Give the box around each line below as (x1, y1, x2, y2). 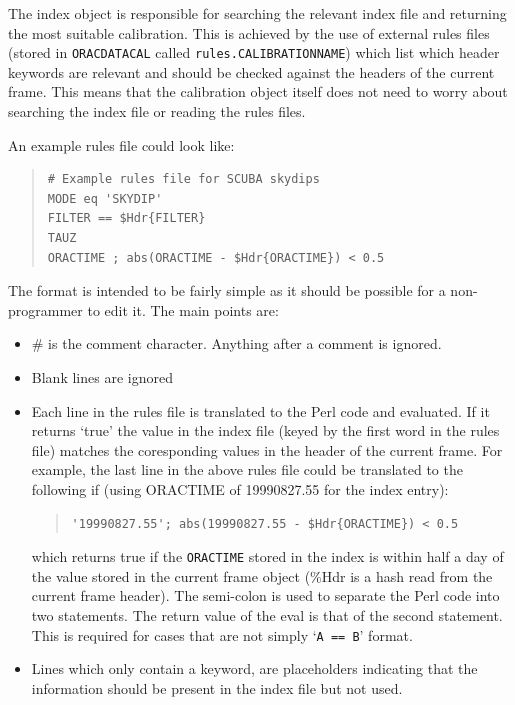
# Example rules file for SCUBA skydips (47, 172, 320, 187)
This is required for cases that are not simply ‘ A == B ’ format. (31, 624, 413, 645)
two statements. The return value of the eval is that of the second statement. (31, 604, 503, 625)
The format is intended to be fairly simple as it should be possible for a (8, 280, 446, 301)
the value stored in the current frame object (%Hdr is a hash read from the (31, 565, 493, 586)
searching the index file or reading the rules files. (8, 101, 306, 122)
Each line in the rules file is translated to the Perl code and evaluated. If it (31, 400, 490, 421)
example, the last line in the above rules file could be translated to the (31, 459, 463, 480)
